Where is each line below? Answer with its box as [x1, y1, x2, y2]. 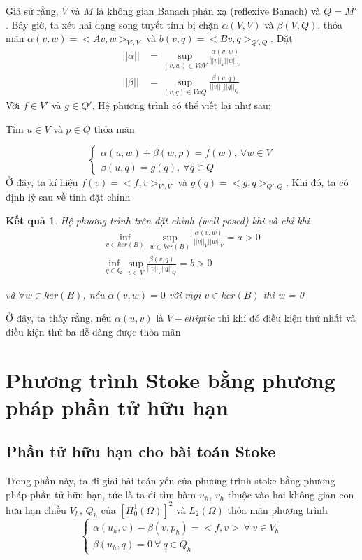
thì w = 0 [263, 287, 304, 301]
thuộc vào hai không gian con [227, 487, 354, 501]
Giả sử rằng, [6, 3, 59, 17]
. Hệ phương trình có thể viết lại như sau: [92, 98, 271, 113]
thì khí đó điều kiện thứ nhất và [217, 310, 356, 325]
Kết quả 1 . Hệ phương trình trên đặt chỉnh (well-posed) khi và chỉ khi [6, 213, 310, 227]
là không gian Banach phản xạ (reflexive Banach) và [96, 3, 321, 17]
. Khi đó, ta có [286, 175, 349, 189]
